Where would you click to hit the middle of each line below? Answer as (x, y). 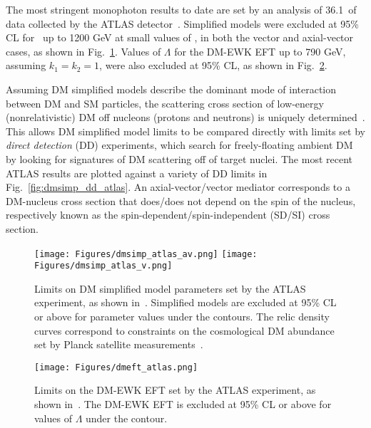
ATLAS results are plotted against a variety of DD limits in (137, 173)
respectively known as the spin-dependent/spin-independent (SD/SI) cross (168, 215)
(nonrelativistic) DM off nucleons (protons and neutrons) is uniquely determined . (185, 117)
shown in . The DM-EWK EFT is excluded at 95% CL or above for (183, 404)
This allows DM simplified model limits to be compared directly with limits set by (185, 131)
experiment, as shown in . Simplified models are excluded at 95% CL (185, 302)
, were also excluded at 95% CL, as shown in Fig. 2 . (213, 65)
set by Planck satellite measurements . (119, 344)
